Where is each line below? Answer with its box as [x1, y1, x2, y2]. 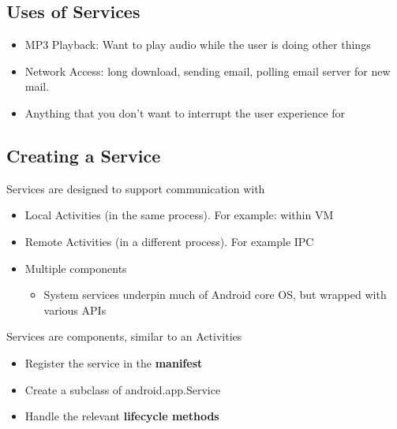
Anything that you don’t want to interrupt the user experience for [24, 104, 345, 121]
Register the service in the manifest [24, 354, 203, 371]
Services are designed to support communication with [6, 180, 265, 196]
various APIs [43, 301, 107, 318]
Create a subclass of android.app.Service [24, 381, 221, 397]
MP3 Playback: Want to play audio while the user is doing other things [24, 36, 371, 53]
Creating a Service [6, 143, 161, 167]
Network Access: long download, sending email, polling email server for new [24, 62, 391, 79]
